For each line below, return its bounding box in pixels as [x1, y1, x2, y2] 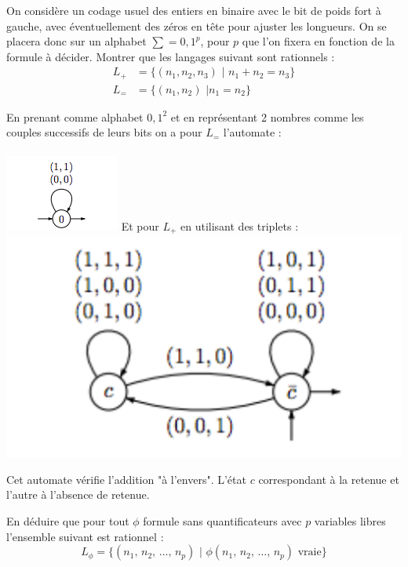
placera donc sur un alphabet [6, 33, 147, 49]
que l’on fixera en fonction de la [242, 33, 395, 49]
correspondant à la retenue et [258, 471, 399, 487]
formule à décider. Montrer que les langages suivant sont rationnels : [6, 48, 335, 64]
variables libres [314, 512, 386, 529]
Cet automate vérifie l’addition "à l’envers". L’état [6, 471, 246, 487]
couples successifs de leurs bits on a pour [6, 124, 202, 140]
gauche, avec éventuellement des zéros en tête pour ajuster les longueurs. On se [6, 17, 387, 34]
